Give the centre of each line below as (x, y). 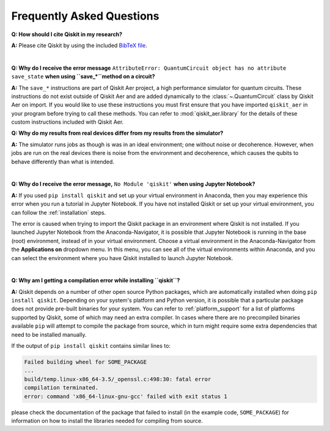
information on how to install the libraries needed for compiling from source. (107, 421)
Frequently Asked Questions (85, 16)
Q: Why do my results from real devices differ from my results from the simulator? (117, 133)
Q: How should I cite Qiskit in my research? (67, 34)
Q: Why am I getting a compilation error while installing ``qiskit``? (96, 280)
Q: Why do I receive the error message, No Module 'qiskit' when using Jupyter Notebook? (133, 184)
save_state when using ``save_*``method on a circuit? (83, 77)
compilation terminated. (61, 388)
